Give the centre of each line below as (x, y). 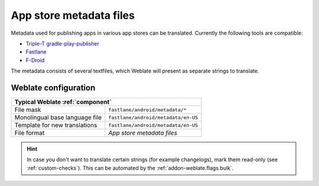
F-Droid (35, 60)
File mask (28, 110)
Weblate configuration (53, 87)
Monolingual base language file (58, 118)
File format (30, 133)
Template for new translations (56, 125)
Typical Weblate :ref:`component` (63, 102)
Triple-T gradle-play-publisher (63, 44)
